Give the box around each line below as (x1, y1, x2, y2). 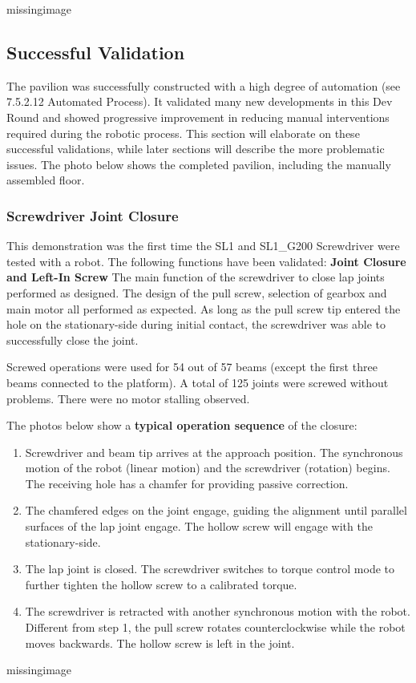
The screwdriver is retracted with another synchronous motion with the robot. (25, 603, 410, 620)
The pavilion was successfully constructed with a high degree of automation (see (6, 77, 401, 94)
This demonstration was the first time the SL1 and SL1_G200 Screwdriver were (6, 237, 400, 254)
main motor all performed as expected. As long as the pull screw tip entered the (6, 300, 401, 317)
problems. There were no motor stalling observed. (6, 390, 250, 406)
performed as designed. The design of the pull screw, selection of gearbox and (6, 284, 387, 301)
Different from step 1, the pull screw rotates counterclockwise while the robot (25, 619, 406, 636)
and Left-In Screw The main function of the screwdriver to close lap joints (6, 269, 385, 285)
